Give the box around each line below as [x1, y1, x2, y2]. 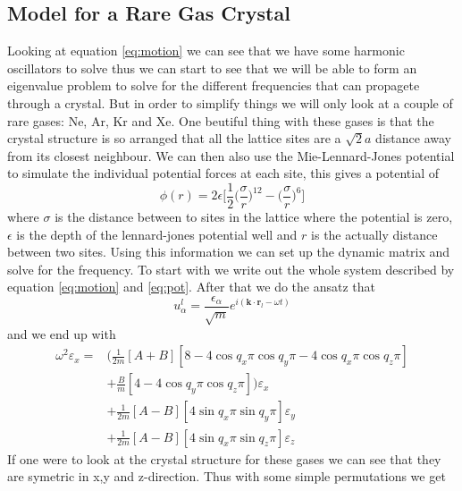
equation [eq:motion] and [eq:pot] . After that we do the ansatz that [7, 277, 376, 296]
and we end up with [7, 324, 116, 343]
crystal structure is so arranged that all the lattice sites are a [7, 129, 341, 148]
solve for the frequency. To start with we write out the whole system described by [7, 259, 455, 278]
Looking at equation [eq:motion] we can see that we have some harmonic [7, 41, 405, 60]
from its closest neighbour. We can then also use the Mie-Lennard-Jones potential [7, 146, 455, 165]
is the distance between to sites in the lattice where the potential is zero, [55, 207, 453, 226]
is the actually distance [311, 224, 438, 243]
